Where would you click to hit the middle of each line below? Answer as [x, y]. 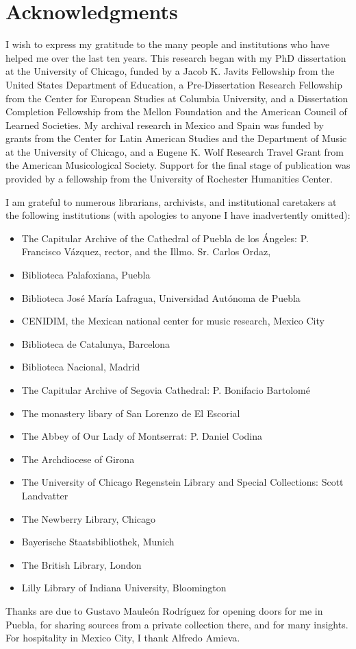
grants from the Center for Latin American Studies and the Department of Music [176, 138]
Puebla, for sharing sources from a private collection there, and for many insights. [177, 624]
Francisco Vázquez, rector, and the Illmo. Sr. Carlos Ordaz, [146, 251]
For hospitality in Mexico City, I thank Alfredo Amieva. [123, 638]
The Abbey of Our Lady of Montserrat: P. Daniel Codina [142, 436]
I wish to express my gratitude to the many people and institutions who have [168, 44]
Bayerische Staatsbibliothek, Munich [98, 542]
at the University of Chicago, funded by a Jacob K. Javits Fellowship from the [170, 71]
